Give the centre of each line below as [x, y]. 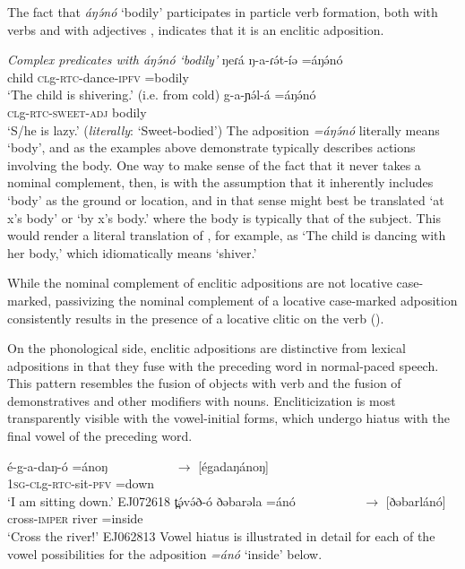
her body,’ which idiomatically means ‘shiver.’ [132, 252]
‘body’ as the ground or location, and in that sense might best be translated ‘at [226, 199]
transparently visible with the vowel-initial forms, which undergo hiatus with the [229, 418]
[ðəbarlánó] [416, 500]
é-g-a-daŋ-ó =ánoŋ [58, 466]
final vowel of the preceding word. [100, 436]
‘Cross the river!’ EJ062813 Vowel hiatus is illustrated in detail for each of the [221, 536]
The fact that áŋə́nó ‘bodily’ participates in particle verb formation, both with [223, 12]
